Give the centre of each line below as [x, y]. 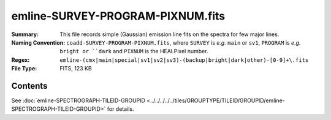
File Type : [24, 69]
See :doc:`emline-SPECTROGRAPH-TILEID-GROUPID [78, 100]
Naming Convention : [38, 42]
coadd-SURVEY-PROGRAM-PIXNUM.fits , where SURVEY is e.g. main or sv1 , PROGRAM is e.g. [184, 42]
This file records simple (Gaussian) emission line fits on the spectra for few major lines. [169, 34]
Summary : [25, 34]
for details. [120, 109]
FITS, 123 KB [76, 69]
